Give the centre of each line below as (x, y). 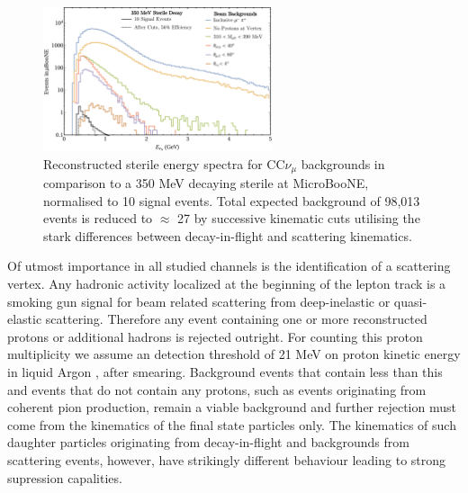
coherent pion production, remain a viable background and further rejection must (232, 407)
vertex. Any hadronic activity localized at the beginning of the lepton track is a (227, 283)
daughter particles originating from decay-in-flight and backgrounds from (208, 442)
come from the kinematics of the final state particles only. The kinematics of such (232, 424)
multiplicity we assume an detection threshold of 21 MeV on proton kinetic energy (234, 354)
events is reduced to (98, 218)
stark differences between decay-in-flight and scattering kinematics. (228, 235)
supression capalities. (65, 477)
